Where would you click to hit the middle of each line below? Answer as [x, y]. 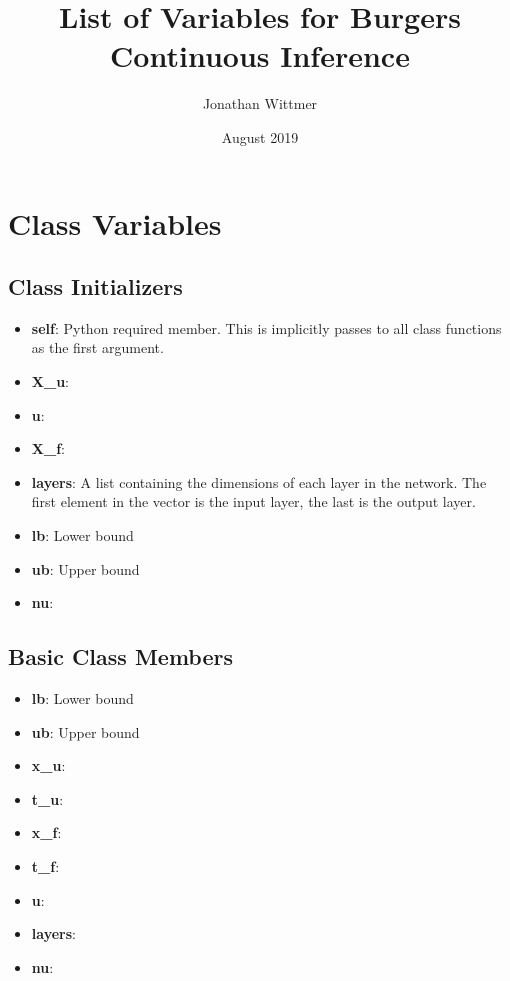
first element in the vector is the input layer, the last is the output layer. [253, 501]
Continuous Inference [260, 55]
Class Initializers [95, 286]
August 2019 [260, 136]
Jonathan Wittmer [260, 103]
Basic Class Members [121, 656]
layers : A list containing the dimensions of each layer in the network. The [259, 481]
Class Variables [115, 222]
